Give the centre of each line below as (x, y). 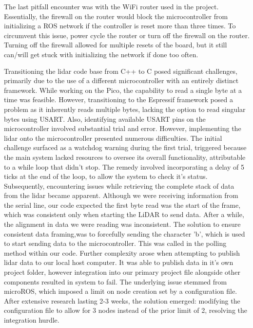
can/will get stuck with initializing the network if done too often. (101, 54)
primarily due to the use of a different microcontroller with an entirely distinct (121, 80)
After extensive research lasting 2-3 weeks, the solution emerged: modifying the (122, 300)
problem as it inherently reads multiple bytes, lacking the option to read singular (125, 109)
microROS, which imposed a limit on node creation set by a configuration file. (121, 291)
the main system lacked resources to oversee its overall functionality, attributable (125, 157)
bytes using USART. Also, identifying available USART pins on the (105, 119)
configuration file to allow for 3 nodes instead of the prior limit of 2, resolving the (126, 310)
